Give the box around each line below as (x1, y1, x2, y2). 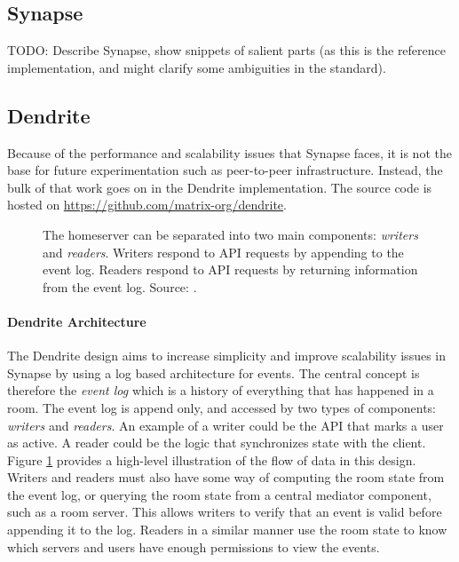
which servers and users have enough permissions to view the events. (7, 537, 380, 556)
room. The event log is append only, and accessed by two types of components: (7, 398, 436, 416)
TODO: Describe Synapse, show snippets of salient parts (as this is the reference (7, 41, 447, 59)
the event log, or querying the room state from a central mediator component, (7, 485, 431, 503)
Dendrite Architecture (7, 312, 146, 330)
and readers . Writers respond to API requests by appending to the (43, 242, 404, 261)
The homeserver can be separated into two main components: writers (43, 225, 418, 243)
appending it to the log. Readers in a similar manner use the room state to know (7, 520, 447, 539)
